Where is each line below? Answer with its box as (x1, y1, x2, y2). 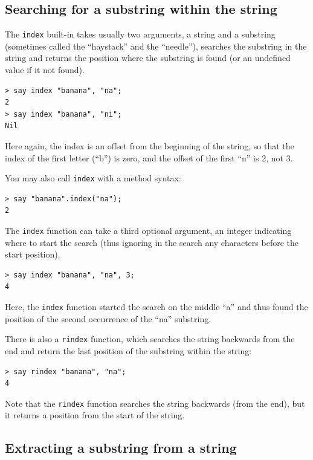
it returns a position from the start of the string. (5, 409, 185, 421)
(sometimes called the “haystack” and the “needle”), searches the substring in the (5, 39, 307, 52)
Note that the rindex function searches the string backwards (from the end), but (5, 397, 305, 409)
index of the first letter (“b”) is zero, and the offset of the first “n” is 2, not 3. (5, 151, 293, 164)
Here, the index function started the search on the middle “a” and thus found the (5, 300, 308, 313)
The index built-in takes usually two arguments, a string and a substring (5, 28, 276, 40)
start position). (5, 248, 60, 261)
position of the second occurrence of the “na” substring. (5, 312, 211, 325)
